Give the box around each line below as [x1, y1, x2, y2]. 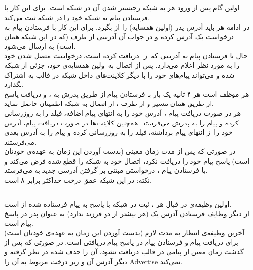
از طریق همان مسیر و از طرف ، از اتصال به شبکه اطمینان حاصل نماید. [4, 98, 214, 108]
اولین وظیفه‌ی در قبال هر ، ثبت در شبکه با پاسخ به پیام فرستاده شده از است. [4, 199, 232, 209]
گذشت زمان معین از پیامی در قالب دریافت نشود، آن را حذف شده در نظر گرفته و [4, 247, 244, 257]
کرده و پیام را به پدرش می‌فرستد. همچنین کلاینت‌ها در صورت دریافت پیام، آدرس [4, 117, 239, 127]
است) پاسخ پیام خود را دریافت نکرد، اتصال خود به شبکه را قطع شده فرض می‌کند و [4, 155, 250, 166]
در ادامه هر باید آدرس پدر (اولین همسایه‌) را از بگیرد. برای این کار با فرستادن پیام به [4, 21, 250, 32]
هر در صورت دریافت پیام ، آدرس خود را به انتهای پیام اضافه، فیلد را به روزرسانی [4, 107, 241, 118]
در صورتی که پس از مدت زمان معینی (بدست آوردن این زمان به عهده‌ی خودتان [4, 146, 236, 156]
